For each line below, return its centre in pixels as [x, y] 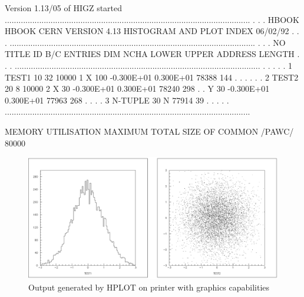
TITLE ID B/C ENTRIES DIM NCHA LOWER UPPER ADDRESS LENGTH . [152, 54]
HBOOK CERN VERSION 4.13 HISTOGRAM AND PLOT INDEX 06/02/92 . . [152, 31]
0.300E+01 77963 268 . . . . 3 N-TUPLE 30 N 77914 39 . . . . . [117, 100]
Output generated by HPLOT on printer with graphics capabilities [149, 287]
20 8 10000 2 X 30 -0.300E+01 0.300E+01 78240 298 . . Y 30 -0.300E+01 [137, 89]
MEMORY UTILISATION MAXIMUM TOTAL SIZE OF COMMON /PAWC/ [149, 131]
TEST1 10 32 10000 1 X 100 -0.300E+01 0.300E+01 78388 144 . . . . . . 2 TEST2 [152, 77]
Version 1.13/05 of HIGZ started [64, 8]
